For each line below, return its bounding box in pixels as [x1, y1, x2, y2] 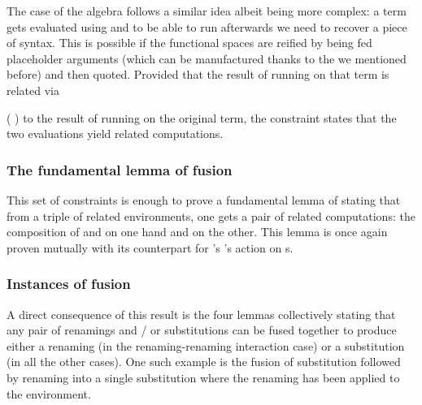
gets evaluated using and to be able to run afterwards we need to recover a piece [7, 18, 407, 35]
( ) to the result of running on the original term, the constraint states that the [7, 109, 397, 126]
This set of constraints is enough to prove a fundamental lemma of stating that [7, 191, 401, 208]
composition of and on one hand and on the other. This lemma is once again [7, 223, 388, 240]
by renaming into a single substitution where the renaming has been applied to [7, 368, 400, 386]
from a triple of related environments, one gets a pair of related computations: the [7, 207, 415, 224]
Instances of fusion [7, 274, 131, 294]
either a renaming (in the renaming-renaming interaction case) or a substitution [7, 337, 405, 354]
